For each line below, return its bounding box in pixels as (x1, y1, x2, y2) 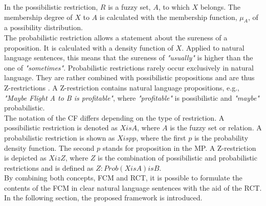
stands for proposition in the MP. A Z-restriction (102, 142, 256, 153)
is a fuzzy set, (108, 2, 151, 12)
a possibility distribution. (4, 22, 83, 33)
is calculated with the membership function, (99, 11, 237, 22)
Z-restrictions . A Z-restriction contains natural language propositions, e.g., (4, 82, 239, 93)
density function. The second (4, 142, 95, 153)
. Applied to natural (182, 42, 245, 53)
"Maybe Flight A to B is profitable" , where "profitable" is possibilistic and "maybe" (4, 92, 259, 103)
